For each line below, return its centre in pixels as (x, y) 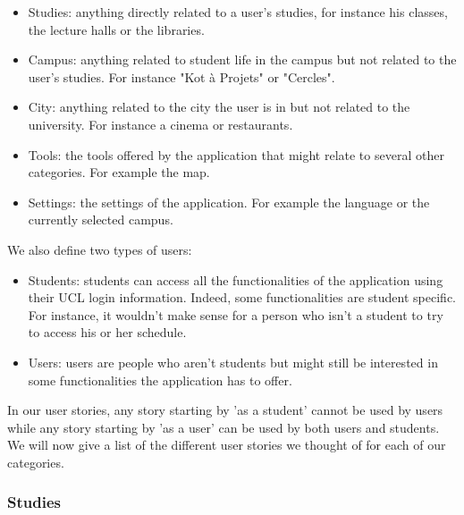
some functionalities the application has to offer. (160, 380)
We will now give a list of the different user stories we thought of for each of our (227, 445)
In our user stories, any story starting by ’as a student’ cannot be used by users (225, 410)
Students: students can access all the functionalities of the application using (236, 279)
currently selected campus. (101, 220)
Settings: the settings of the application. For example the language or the (229, 202)
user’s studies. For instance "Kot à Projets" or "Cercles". (181, 76)
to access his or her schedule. (107, 332)
